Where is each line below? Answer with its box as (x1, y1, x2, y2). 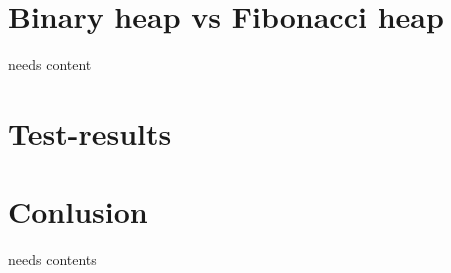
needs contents (8, 249, 97, 270)
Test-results (8, 112, 172, 153)
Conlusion (8, 191, 148, 232)
